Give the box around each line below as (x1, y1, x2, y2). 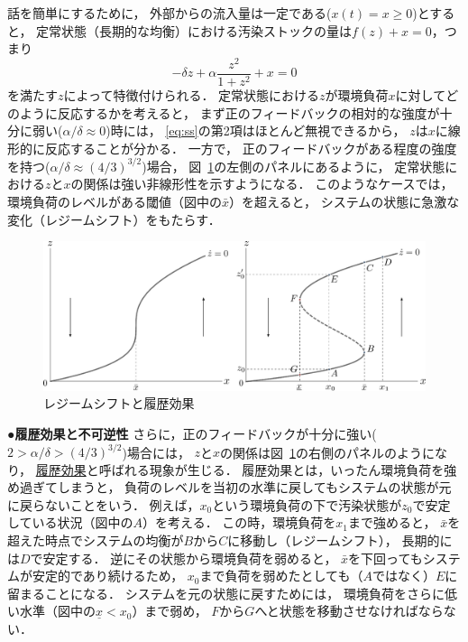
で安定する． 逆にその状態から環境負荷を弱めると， (30, 548, 337, 567)
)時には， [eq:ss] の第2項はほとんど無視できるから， (106, 121, 406, 140)
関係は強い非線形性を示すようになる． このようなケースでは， (83, 174, 454, 193)
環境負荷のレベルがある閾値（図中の (7, 191, 222, 210)
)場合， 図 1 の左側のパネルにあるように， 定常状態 (142, 156, 445, 175)
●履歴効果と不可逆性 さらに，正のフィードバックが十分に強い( (7, 423, 377, 442)
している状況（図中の (7, 513, 133, 532)
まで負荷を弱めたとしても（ (199, 566, 363, 585)
